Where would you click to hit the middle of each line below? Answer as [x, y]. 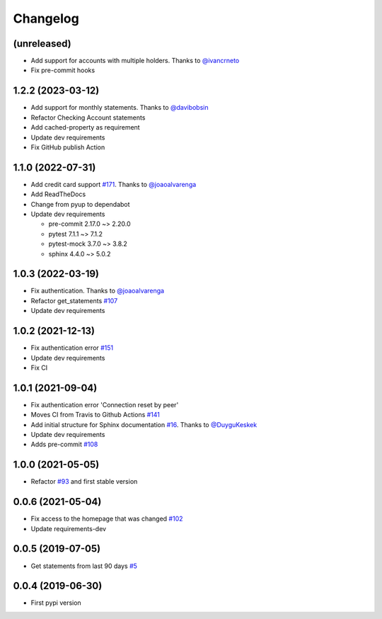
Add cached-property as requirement [86, 127]
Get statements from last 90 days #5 [84, 566]
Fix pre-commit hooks [63, 70]
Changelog [46, 18]
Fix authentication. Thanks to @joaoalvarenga [98, 291]
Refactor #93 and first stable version [84, 482]
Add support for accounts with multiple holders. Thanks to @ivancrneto [135, 61]
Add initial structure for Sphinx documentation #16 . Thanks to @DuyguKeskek [144, 424]
